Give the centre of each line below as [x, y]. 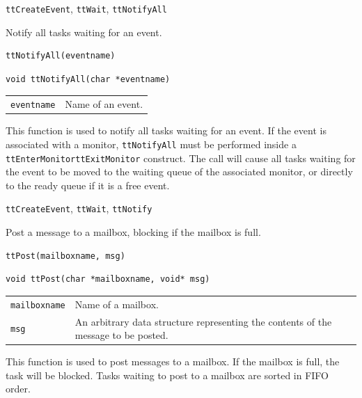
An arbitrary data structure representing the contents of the [203, 321]
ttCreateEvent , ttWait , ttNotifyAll [86, 8]
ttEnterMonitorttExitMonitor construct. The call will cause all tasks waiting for [181, 158]
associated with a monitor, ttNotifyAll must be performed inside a [151, 144]
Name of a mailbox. [117, 304]
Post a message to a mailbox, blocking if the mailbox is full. [133, 232]
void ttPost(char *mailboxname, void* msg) [108, 279]
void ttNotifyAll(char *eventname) [88, 79]
